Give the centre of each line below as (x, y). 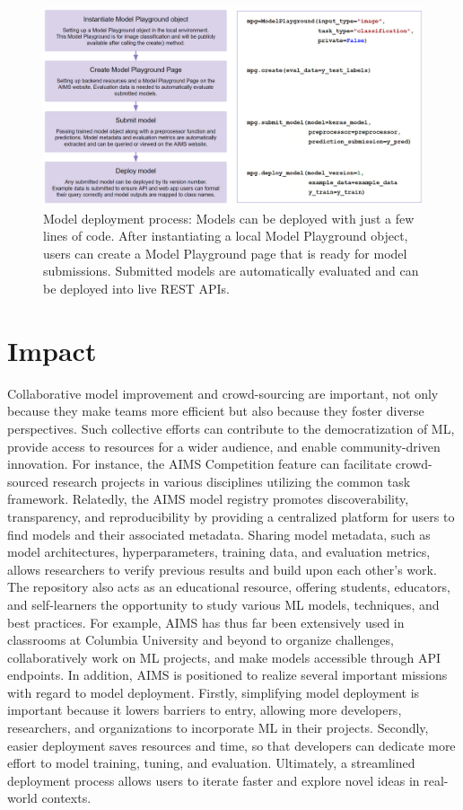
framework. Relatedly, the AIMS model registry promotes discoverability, (208, 499)
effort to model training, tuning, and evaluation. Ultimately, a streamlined (211, 763)
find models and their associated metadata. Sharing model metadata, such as (219, 534)
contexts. (66, 798)
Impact (52, 350)
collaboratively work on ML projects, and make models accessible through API (224, 657)
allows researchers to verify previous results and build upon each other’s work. (222, 569)
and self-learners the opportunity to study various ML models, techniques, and (223, 604)
